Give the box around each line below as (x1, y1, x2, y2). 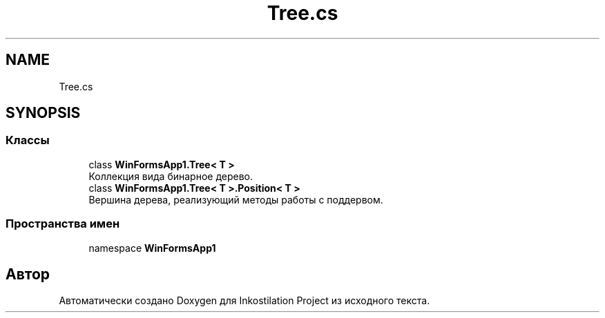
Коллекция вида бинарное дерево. (88, 170, 253, 182)
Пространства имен (6, 217, 120, 231)
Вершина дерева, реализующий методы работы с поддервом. (88, 193, 383, 206)
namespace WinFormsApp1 (88, 241, 216, 254)
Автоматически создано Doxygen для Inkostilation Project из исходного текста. (59, 295, 430, 307)
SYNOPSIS (6, 104, 81, 122)
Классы (6, 133, 50, 148)
